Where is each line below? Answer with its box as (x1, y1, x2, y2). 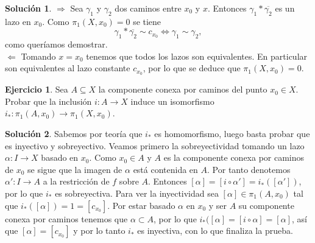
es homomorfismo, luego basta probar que (154, 127, 310, 140)
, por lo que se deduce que (143, 62, 241, 74)
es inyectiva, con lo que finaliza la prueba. (137, 224, 293, 237)
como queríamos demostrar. (5, 38, 108, 51)
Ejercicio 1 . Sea (5, 83, 68, 96)
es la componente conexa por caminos (163, 151, 305, 164)
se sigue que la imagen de (27, 163, 122, 175)
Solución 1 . (5, 2, 52, 14)
